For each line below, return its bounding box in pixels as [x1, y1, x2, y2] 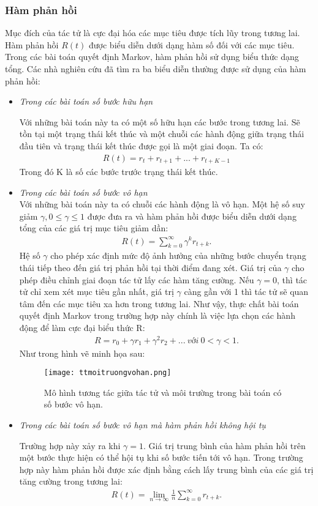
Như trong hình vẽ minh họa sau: [19, 346, 145, 359]
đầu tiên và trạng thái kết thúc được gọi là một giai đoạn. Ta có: [19, 139, 263, 152]
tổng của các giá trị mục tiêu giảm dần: [19, 221, 168, 234]
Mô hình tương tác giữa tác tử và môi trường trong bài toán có [44, 385, 282, 398]
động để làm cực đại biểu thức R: [19, 321, 145, 333]
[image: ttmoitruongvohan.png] [44, 368, 172, 378]
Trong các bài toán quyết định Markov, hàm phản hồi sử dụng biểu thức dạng [5, 50, 299, 63]
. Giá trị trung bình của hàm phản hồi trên [143, 439, 306, 452]
